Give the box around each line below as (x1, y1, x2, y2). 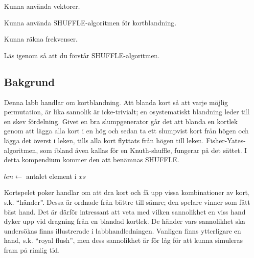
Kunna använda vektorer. (4, 1, 80, 11)
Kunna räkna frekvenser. (4, 34, 78, 44)
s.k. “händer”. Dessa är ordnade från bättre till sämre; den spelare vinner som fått (4, 196, 251, 207)
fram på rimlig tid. (4, 244, 60, 255)
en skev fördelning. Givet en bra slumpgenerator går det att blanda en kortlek (4, 116, 238, 126)
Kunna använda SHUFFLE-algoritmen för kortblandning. (4, 17, 177, 27)
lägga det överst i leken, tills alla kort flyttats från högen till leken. (4, 135, 204, 145)
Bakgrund (4, 74, 55, 89)
